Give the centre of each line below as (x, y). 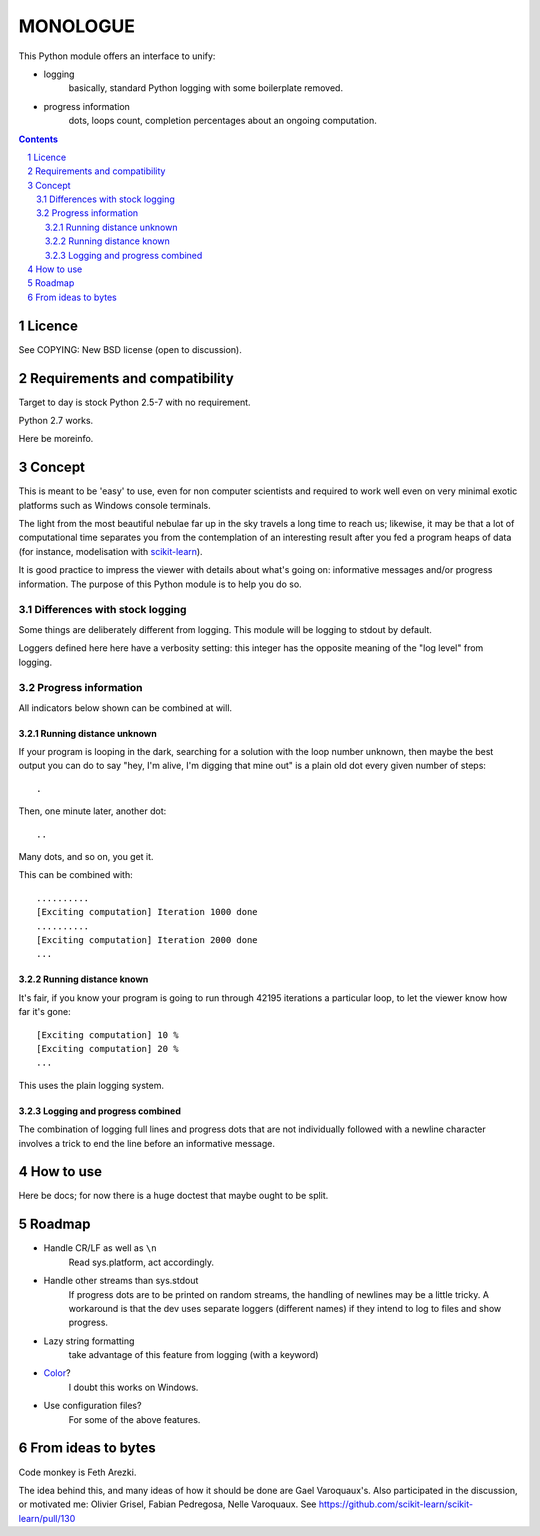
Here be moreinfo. (56, 439)
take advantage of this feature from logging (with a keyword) (193, 1355)
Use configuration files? (92, 1406)
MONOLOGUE (76, 26)
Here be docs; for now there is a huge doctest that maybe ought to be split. (173, 1196)
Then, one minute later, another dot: (92, 811)
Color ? (57, 1373)
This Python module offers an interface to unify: (117, 56)
